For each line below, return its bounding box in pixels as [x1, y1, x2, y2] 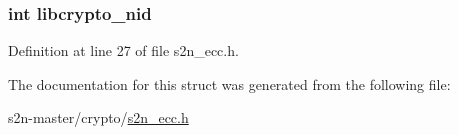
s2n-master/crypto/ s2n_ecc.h [8, 107, 189, 128]
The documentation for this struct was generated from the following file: [8, 73, 451, 94]
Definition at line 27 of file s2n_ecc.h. [8, 40, 239, 61]
